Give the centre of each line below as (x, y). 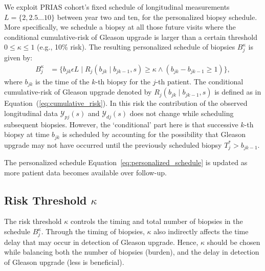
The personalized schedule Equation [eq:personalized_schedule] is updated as (126, 162)
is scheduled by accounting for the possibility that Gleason (154, 134)
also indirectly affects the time (201, 231)
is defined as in (238, 92)
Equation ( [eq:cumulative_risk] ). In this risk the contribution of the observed (126, 103)
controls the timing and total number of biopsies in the (157, 221)
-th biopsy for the (123, 81)
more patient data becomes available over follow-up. (85, 172)
